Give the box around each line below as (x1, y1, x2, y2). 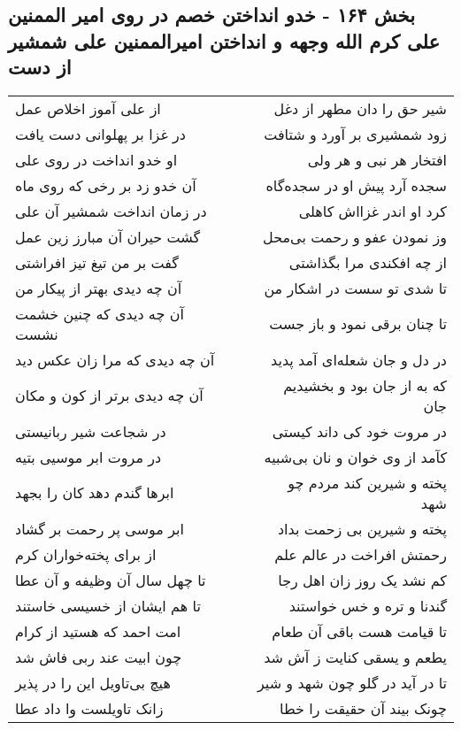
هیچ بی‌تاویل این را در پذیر (15, 672, 171, 693)
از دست (8, 53, 72, 81)
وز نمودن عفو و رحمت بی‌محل (263, 226, 447, 247)
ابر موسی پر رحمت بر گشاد (15, 518, 184, 539)
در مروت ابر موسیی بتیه (15, 446, 162, 467)
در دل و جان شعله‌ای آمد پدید (271, 349, 447, 370)
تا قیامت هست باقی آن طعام (272, 620, 447, 642)
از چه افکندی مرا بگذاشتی (288, 251, 447, 273)
